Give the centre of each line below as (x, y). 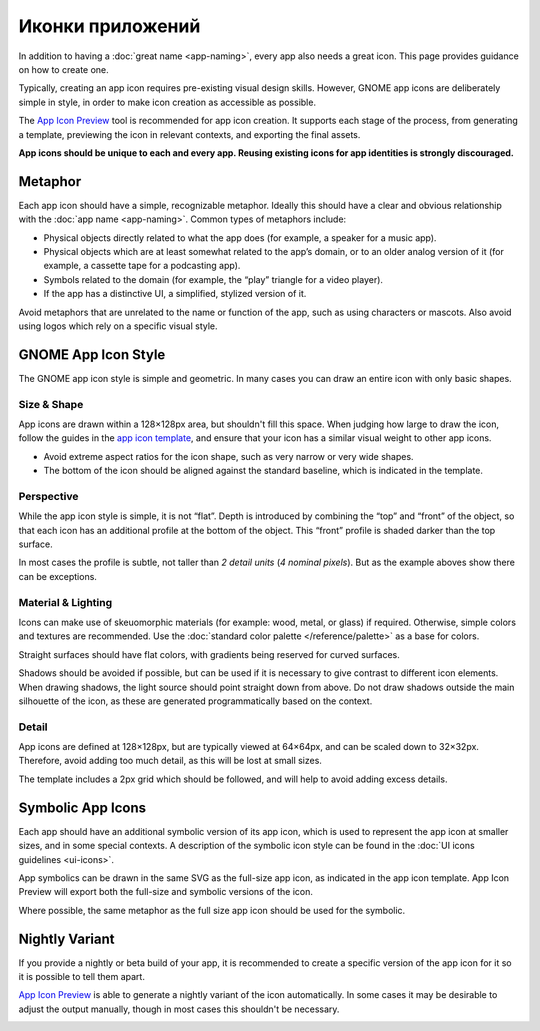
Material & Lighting (65, 602)
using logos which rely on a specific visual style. (118, 326)
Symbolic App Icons (82, 807)
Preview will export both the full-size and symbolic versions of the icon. (166, 892)
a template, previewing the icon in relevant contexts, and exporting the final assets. (189, 134)
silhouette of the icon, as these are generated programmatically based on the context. (195, 701)
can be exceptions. (57, 576)
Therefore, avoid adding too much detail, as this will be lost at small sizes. (170, 761)
